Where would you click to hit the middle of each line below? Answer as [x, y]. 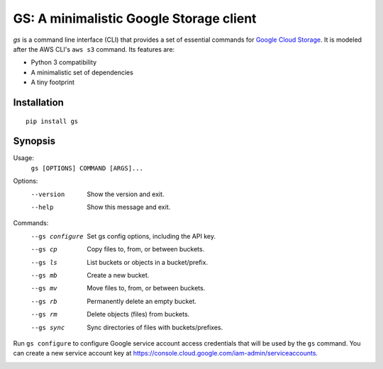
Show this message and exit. [129, 207]
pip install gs [52, 121]
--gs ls [44, 262]
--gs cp [44, 249]
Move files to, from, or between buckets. [146, 288]
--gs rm [44, 314]
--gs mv [44, 288]
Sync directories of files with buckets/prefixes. [155, 327]
